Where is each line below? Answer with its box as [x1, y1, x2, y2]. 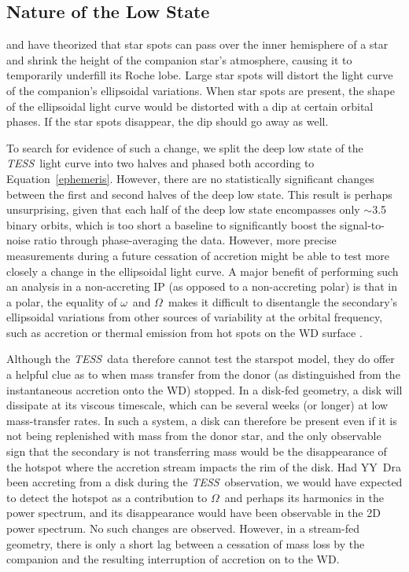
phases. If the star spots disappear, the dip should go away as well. [6, 113, 329, 130]
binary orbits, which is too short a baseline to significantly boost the [6, 216, 337, 233]
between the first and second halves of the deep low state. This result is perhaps [6, 185, 392, 202]
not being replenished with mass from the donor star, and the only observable [6, 427, 381, 444]
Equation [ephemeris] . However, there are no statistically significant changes [6, 170, 374, 186]
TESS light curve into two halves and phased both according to [6, 155, 315, 171]
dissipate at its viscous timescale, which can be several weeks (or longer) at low [6, 397, 389, 413]
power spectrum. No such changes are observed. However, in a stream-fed [6, 520, 359, 537]
